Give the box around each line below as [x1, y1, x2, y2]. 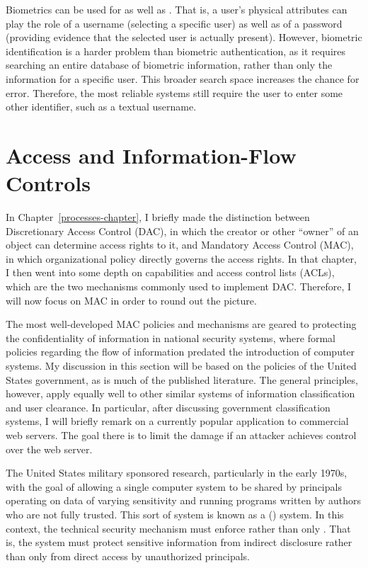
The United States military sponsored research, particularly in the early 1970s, [6, 465, 347, 480]
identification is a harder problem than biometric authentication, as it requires [6, 43, 346, 58]
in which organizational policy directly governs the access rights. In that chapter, [6, 251, 357, 266]
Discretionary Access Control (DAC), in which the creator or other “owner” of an [6, 223, 359, 238]
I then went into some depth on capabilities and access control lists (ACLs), [6, 265, 335, 280]
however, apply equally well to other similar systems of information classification [6, 386, 355, 401]
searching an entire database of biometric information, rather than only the [6, 57, 333, 72]
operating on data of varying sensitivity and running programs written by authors [6, 493, 361, 508]
